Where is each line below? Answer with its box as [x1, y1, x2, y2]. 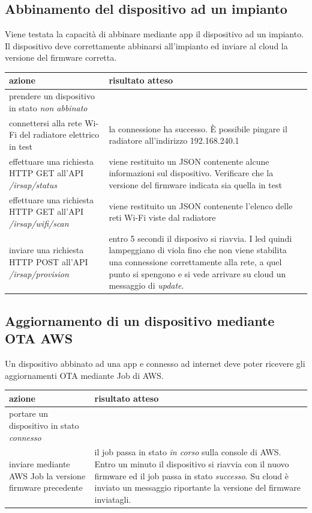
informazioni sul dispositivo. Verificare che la [109, 167, 274, 179]
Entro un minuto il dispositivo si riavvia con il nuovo [94, 458, 289, 470]
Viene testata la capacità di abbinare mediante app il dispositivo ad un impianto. [5, 28, 304, 40]
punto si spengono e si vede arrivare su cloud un [109, 267, 286, 280]
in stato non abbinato [9, 101, 88, 114]
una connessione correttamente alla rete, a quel [109, 256, 282, 268]
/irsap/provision [9, 267, 69, 280]
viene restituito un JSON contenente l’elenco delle [109, 199, 293, 212]
